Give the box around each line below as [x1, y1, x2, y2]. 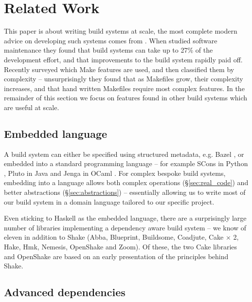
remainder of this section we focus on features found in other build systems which [4, 93, 248, 103]
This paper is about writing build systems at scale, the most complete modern [4, 26, 237, 36]
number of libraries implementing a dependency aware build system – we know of [4, 222, 247, 232]
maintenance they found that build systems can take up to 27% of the [4, 45, 213, 55]
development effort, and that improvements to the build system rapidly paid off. [4, 54, 243, 64]
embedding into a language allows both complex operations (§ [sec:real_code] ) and [4, 177, 249, 188]
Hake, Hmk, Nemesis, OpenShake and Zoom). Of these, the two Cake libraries [4, 242, 237, 252]
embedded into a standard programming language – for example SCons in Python [4, 158, 248, 169]
